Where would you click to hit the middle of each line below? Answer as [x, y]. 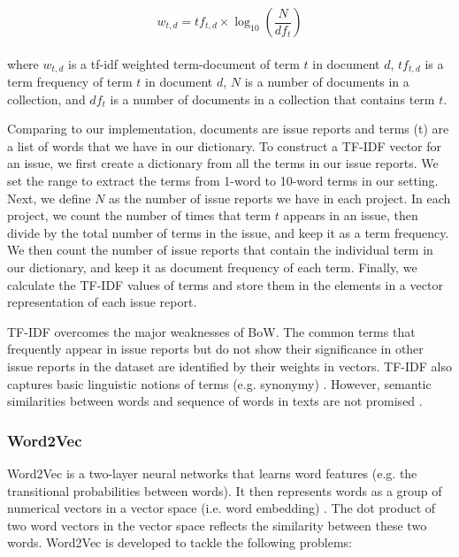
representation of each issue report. [102, 302]
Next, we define [49, 198]
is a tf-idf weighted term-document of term [184, 63]
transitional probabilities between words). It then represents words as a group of [225, 490]
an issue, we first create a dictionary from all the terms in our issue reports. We [223, 163]
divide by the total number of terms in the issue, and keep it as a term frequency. [228, 232]
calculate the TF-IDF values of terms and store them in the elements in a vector [225, 284]
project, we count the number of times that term [139, 215]
